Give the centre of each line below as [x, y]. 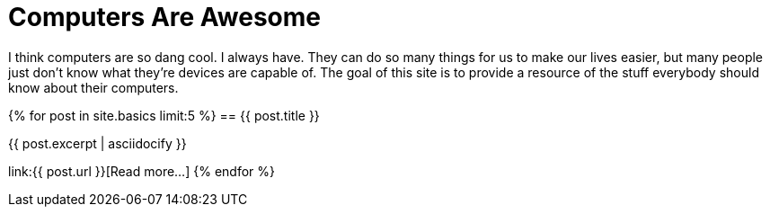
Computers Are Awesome [165, 17]
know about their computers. [93, 87]
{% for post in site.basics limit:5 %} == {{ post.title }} [164, 115]
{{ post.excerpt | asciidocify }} [97, 143]
